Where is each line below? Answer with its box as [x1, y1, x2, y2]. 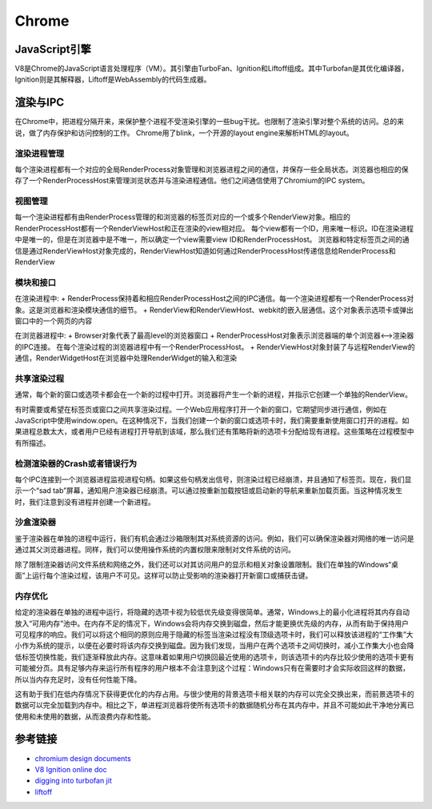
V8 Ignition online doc [34, 764, 107, 774]
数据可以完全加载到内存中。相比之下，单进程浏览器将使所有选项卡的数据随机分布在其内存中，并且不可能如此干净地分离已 [14, 700, 414, 710]
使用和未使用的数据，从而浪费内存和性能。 [14, 711, 155, 721]
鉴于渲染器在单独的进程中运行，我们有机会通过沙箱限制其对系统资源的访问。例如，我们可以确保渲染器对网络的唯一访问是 [14, 533, 414, 543]
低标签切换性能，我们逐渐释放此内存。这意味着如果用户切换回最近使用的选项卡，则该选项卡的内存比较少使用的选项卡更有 [14, 652, 414, 662]
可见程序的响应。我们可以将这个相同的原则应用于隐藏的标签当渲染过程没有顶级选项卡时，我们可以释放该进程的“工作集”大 [14, 629, 414, 639]
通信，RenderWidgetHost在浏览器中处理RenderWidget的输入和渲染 [14, 353, 238, 363]
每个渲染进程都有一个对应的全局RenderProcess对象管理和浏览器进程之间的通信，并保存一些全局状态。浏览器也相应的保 [14, 164, 409, 174]
